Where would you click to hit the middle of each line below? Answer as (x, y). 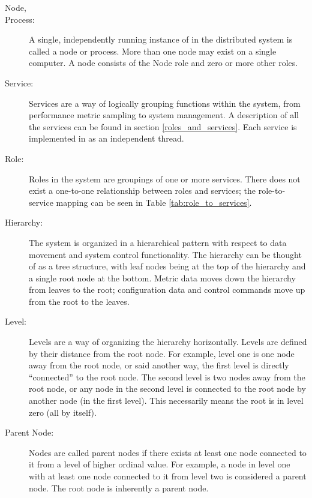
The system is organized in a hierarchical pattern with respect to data (158, 242)
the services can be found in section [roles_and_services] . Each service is (163, 126)
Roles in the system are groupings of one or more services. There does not (165, 178)
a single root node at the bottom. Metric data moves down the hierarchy (162, 277)
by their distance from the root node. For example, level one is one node (162, 353)
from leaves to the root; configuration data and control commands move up (167, 289)
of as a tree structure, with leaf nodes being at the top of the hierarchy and (167, 266)
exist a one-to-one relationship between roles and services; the (142, 190)
